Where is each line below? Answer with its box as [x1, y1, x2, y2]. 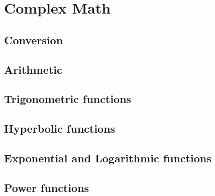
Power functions [4, 179, 89, 195]
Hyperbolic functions [4, 121, 116, 136]
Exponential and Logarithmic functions [4, 150, 211, 165]
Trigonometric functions [4, 91, 132, 107]
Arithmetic [4, 61, 62, 77]
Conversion [4, 32, 63, 47]
